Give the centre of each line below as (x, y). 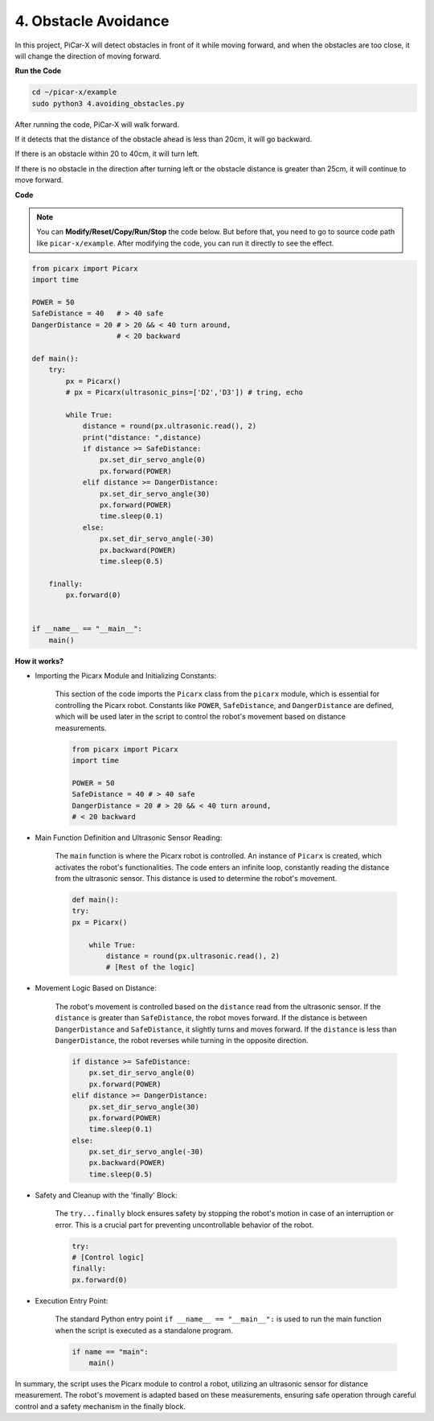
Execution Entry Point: (72, 1300)
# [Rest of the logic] (151, 967)
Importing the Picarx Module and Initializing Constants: (126, 676)
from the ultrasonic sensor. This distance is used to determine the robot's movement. (196, 879)
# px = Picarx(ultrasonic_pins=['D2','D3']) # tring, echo (184, 393)
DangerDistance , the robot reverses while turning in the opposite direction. (182, 1040)
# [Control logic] (108, 1258)
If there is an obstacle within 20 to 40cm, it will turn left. (107, 154)
